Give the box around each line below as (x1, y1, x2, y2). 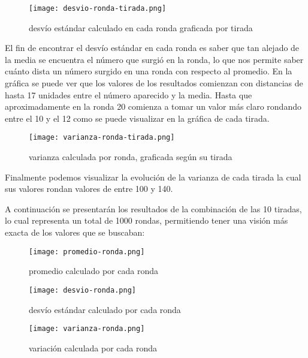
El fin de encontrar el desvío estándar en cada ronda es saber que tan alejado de (5, 41, 300, 54)
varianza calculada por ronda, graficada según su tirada (29, 151, 232, 163)
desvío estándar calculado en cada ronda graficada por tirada (29, 21, 253, 34)
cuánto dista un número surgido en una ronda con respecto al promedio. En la (5, 65, 292, 77)
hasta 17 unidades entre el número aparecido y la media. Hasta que (5, 88, 252, 101)
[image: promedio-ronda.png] (29, 247, 145, 256)
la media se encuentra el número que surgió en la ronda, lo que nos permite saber (5, 53, 304, 65)
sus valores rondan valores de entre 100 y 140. (5, 182, 173, 195)
